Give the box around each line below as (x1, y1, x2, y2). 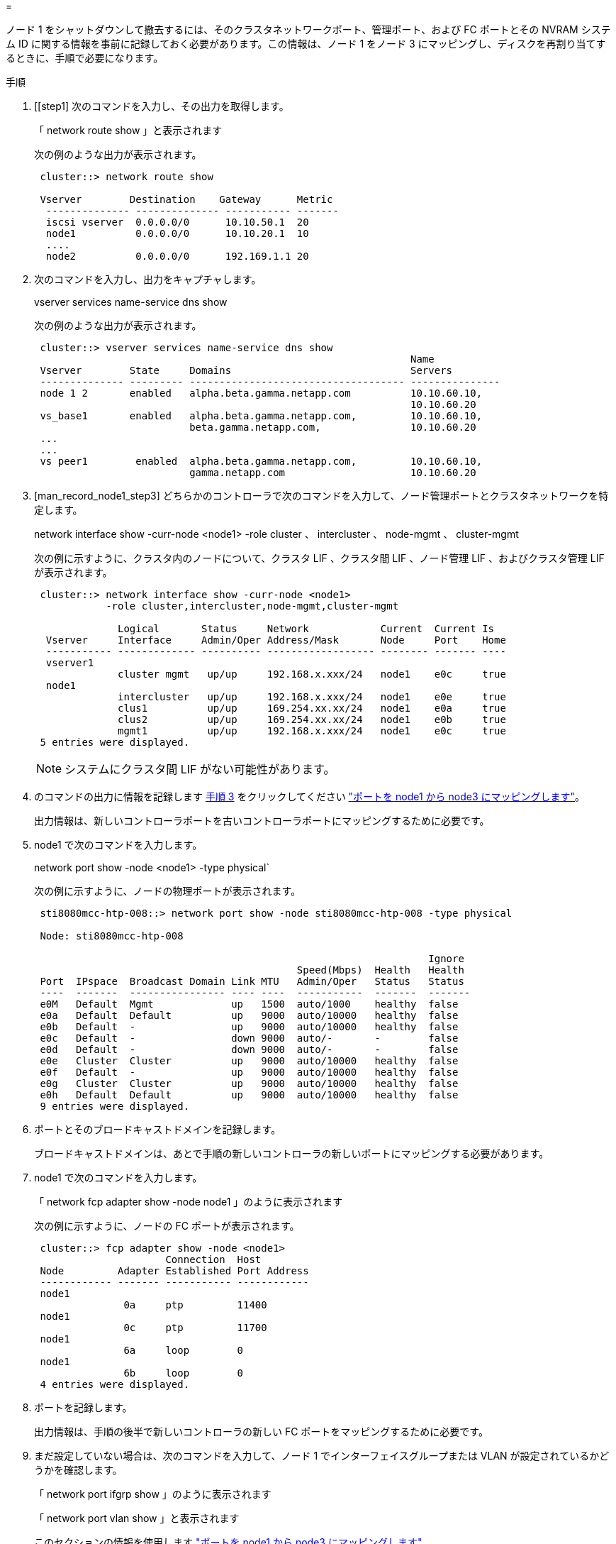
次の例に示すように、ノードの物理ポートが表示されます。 (34, 885, 301, 897)
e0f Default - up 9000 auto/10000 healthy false (40, 1066, 459, 1078)
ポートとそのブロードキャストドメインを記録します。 (34, 1123, 281, 1135)
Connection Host (165, 1254, 262, 1265)
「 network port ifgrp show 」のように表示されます (34, 1488, 271, 1500)
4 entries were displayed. (40, 1379, 190, 1390)
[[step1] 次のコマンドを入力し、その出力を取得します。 (34, 100, 289, 112)
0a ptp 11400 (123, 1299, 267, 1311)
